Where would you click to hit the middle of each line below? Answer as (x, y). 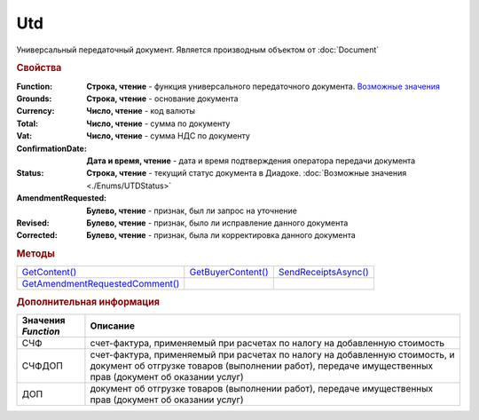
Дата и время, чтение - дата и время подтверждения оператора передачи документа (251, 161)
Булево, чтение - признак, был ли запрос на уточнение (192, 210)
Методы (35, 254)
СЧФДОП (43, 366)
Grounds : (34, 99)
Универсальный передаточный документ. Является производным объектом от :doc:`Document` (198, 50)
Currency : (35, 111)
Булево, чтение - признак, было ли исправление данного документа (217, 223)
